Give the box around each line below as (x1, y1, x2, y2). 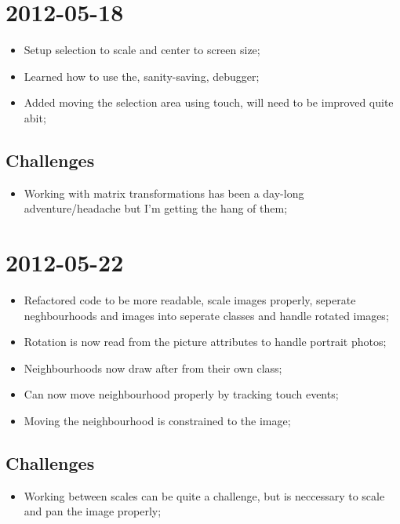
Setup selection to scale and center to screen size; (24, 42, 260, 58)
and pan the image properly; (24, 503, 162, 519)
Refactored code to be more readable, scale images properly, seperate (24, 292, 356, 308)
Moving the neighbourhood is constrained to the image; (24, 412, 291, 428)
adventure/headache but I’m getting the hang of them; (24, 200, 288, 217)
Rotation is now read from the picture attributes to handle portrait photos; (24, 333, 387, 350)
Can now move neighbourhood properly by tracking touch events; (24, 386, 339, 402)
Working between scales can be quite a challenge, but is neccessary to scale (24, 487, 385, 504)
